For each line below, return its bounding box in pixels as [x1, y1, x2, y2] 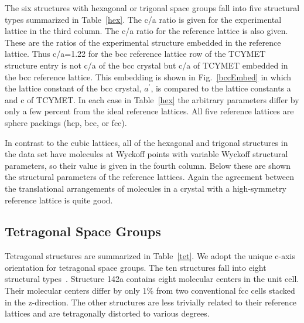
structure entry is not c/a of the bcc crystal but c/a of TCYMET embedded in [5, 59, 288, 71]
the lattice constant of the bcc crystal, [5, 82, 142, 94]
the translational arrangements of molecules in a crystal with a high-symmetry [5, 182, 286, 194]
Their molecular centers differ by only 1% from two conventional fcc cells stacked [5, 284, 295, 297]
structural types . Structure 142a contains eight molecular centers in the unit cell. [5, 273, 299, 285]
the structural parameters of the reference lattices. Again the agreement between [5, 171, 294, 183]
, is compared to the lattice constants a [151, 82, 291, 94]
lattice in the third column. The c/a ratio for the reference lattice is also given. [5, 25, 288, 37]
